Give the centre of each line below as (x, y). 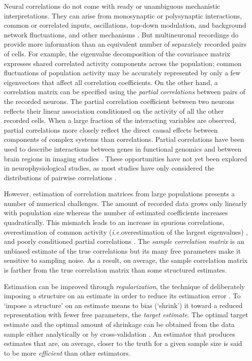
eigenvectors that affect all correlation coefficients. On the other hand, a (111, 82)
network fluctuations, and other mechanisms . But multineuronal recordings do (121, 34)
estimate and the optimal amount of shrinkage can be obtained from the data (119, 324)
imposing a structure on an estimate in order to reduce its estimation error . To (122, 296)
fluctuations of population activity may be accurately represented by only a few (122, 73)
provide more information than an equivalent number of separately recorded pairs (125, 44)
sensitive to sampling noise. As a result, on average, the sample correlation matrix (126, 260)
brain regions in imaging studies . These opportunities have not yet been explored (126, 158)
